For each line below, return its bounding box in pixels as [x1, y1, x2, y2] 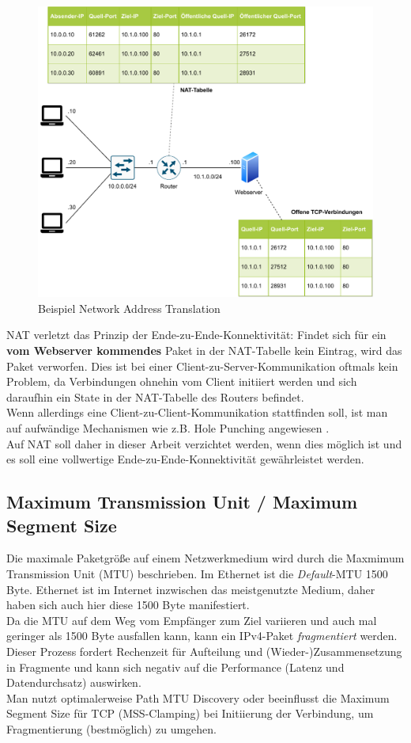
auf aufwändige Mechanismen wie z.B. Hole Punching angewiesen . [6, 420, 330, 436]
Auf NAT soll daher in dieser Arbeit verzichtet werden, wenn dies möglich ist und [6, 435, 402, 452]
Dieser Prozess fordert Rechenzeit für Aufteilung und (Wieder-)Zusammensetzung [6, 642, 402, 659]
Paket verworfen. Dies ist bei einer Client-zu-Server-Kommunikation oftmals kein [6, 357, 398, 374]
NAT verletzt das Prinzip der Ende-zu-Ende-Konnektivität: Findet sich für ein [6, 326, 386, 343]
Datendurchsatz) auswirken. [6, 674, 141, 691]
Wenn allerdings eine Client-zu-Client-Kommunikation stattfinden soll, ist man [6, 404, 388, 421]
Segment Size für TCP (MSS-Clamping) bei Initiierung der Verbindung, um [6, 705, 374, 722]
